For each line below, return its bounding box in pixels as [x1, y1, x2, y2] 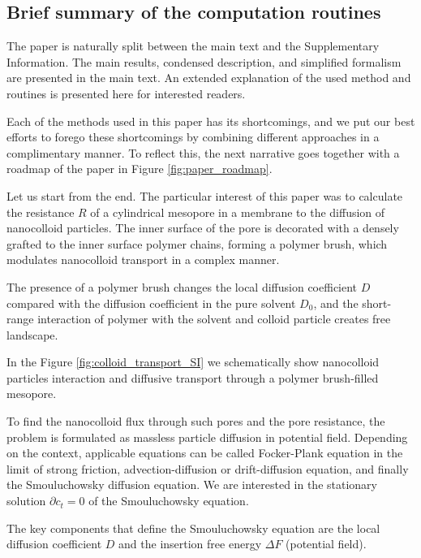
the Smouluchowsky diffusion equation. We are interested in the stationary [6, 476, 378, 493]
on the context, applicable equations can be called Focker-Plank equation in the [6, 444, 403, 461]
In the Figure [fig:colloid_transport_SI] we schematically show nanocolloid [6, 353, 380, 370]
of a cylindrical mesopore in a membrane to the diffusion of [90, 203, 385, 220]
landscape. [6, 326, 58, 343]
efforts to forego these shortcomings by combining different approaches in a [6, 128, 380, 145]
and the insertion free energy [118, 535, 262, 552]
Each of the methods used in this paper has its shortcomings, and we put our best [6, 112, 415, 129]
